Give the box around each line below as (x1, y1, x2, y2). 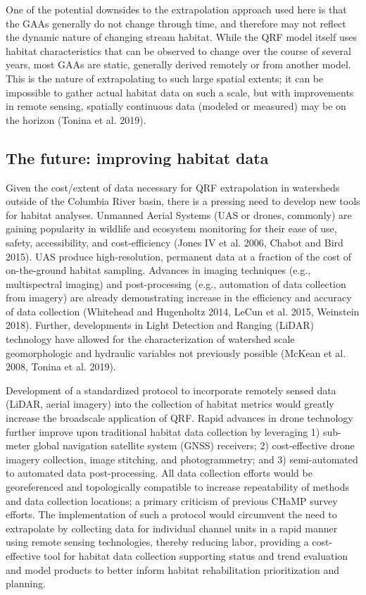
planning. (6, 576, 46, 591)
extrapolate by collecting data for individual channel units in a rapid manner (6, 520, 338, 535)
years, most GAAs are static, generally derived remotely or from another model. (6, 57, 351, 72)
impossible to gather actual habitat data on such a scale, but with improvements (6, 84, 354, 99)
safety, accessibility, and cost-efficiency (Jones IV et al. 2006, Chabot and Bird (6, 234, 343, 249)
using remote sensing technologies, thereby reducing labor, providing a (6, 534, 309, 549)
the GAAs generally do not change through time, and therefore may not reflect (6, 15, 346, 30)
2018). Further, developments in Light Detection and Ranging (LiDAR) (6, 318, 314, 332)
